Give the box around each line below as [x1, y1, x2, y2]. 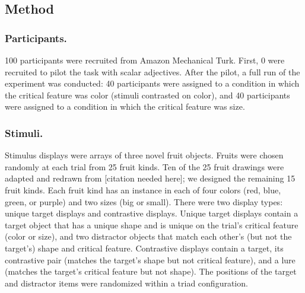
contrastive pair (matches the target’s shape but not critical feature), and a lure [5, 253, 296, 266]
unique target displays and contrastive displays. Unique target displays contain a [5, 207, 298, 219]
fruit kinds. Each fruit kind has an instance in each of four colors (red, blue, [5, 183, 281, 196]
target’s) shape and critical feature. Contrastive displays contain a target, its [5, 241, 284, 254]
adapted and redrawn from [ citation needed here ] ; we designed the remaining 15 [5, 172, 296, 184]
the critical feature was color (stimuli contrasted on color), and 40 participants [5, 88, 290, 101]
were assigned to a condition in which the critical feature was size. [5, 100, 245, 113]
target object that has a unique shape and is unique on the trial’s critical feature [5, 218, 298, 231]
